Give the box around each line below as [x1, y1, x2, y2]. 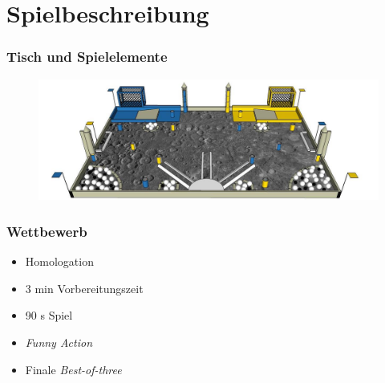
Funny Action [25, 333, 93, 350]
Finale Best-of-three [25, 361, 122, 377]
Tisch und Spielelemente [6, 47, 168, 67]
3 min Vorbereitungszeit [25, 279, 144, 296]
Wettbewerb [6, 221, 87, 241]
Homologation [25, 253, 94, 270]
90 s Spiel [25, 307, 73, 324]
